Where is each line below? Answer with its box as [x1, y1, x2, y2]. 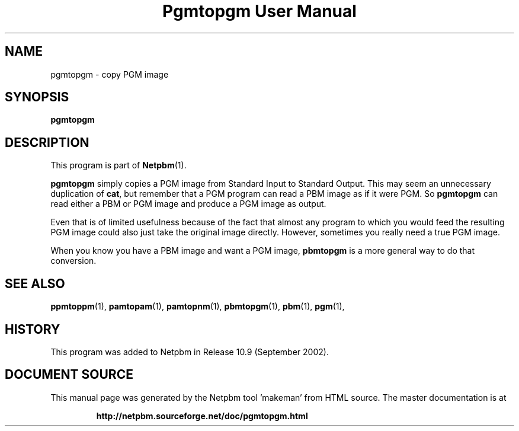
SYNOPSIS [5, 90, 69, 105]
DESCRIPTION [5, 135, 89, 150]
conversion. [50, 256, 97, 266]
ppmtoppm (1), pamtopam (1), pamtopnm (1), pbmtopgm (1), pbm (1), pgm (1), [50, 301, 345, 312]
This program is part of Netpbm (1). [50, 160, 187, 171]
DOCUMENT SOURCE [5, 367, 133, 382]
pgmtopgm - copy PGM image [50, 69, 169, 79]
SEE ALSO [5, 276, 65, 291]
